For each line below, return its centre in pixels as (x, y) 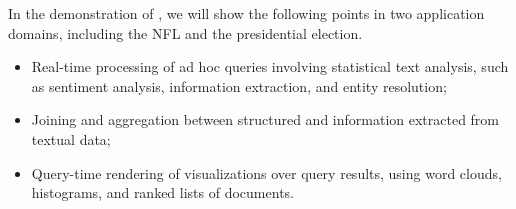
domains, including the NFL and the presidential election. (185, 32)
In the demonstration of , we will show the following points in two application (246, 13)
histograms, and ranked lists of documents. (162, 192)
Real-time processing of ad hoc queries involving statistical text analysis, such (270, 66)
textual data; (71, 138)
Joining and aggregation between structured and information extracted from (265, 119)
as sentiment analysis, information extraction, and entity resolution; (239, 85)
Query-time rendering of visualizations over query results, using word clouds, (266, 172)
